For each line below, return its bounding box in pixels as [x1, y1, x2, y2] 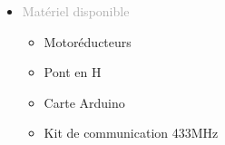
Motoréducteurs [44, 32, 132, 51]
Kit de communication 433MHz [44, 123, 219, 142]
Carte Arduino [44, 92, 125, 111]
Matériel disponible [22, 2, 130, 20]
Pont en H [44, 63, 102, 82]
